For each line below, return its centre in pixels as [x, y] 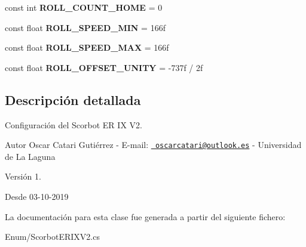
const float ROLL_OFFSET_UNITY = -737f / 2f [104, 67]
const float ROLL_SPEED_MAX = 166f [87, 47]
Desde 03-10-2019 [37, 197]
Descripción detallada [73, 99]
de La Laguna [30, 156]
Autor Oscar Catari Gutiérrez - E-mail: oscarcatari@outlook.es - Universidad [153, 145]
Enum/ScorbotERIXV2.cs [52, 237]
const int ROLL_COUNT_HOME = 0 [84, 7]
